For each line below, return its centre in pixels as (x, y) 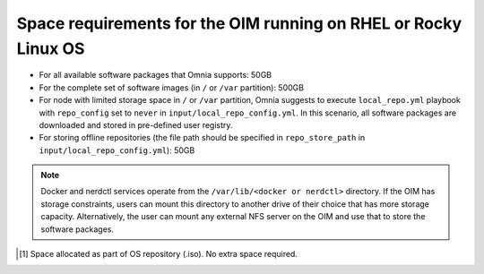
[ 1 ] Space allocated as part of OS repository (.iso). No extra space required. (158, 254)
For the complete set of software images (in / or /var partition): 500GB (172, 87)
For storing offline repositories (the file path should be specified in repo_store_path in (202, 138)
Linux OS (51, 48)
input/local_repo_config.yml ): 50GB (117, 150)
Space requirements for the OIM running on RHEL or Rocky (239, 23)
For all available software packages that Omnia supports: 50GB (156, 75)
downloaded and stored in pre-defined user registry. (136, 124)
